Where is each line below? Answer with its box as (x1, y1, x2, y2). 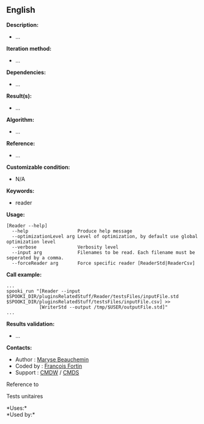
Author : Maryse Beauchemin (15, 355, 89, 363)
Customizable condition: (6, 163, 70, 171)
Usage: (6, 210, 26, 218)
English (6, 5, 35, 15)
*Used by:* (6, 411, 35, 418)
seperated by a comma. (6, 255, 64, 261)
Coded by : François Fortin (15, 362, 82, 370)
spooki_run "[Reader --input (6, 288, 81, 294)
